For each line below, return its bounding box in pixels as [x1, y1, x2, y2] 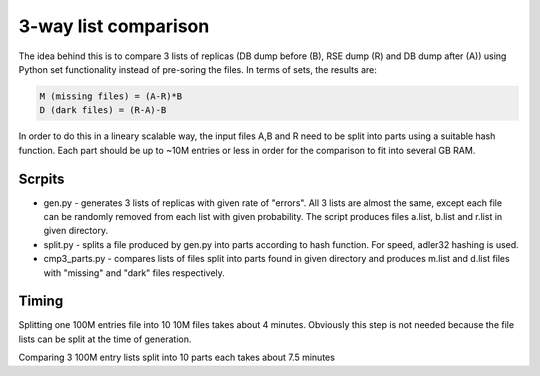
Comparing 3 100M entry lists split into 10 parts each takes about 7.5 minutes [18, 351, 335, 364]
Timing [18, 293, 64, 310]
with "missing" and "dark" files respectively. [43, 266, 225, 279]
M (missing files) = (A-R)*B [39, 90, 183, 102]
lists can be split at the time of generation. [18, 333, 192, 345]
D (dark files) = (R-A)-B [39, 105, 167, 116]
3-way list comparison [18, 15, 210, 37]
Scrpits [18, 170, 65, 187]
